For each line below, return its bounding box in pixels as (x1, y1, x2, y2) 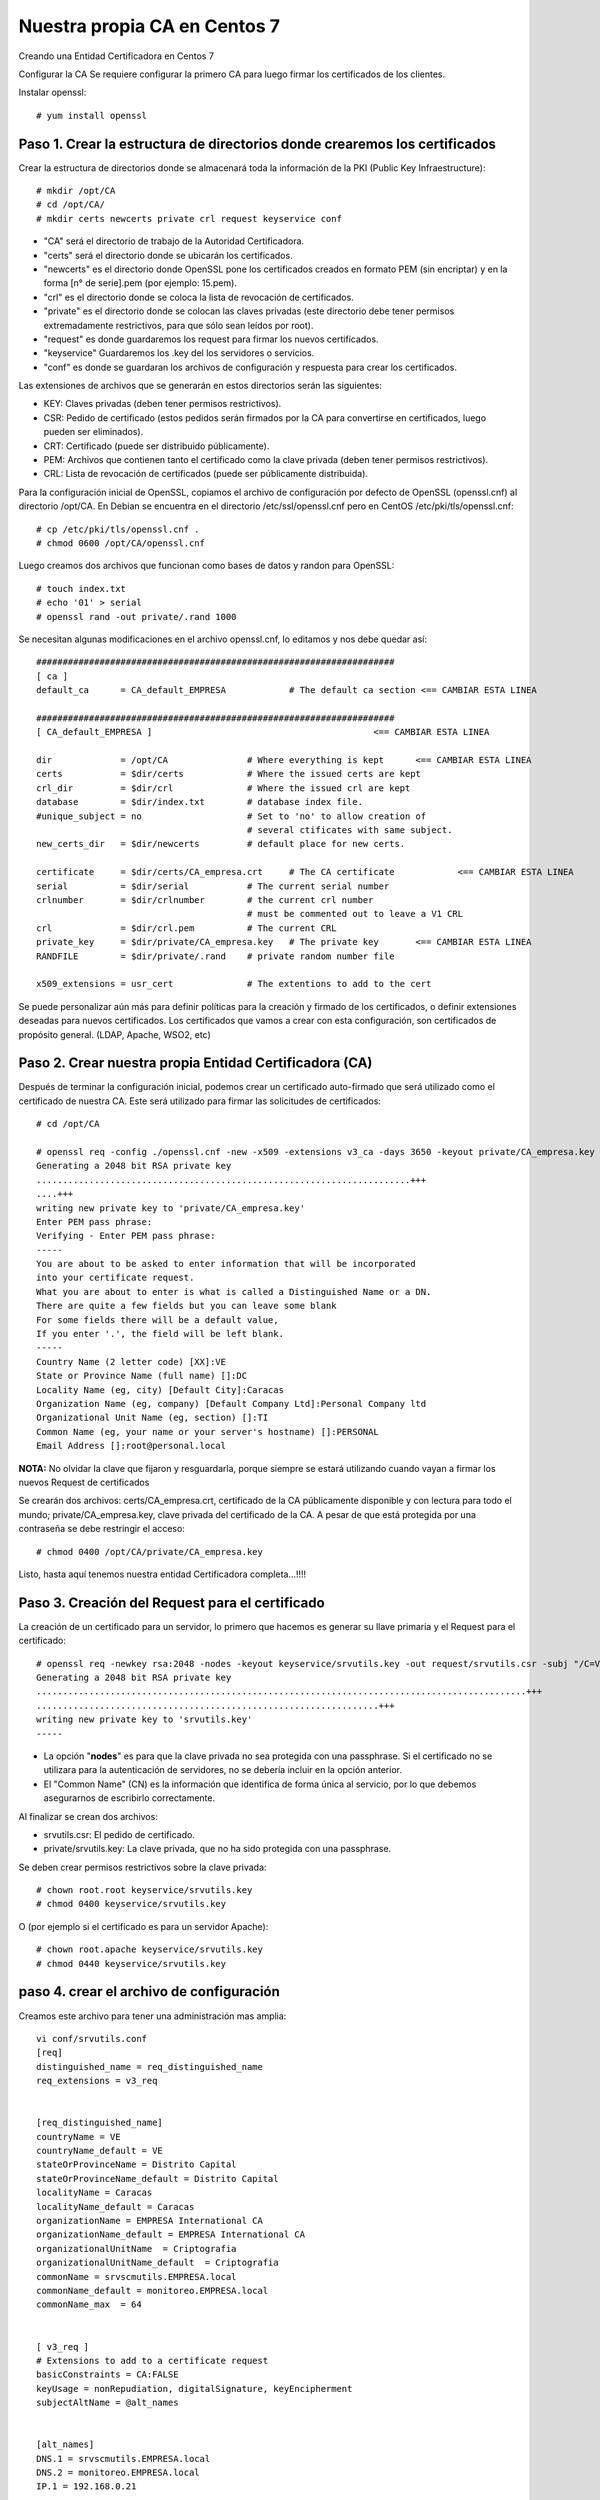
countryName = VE (36, 2131, 121, 2142)
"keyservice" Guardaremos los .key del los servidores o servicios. (43, 347, 315, 359)
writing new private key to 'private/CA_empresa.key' (36, 1202, 305, 1214)
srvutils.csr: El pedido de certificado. (43, 1828, 195, 1840)
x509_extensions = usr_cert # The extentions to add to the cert (36, 978, 432, 990)
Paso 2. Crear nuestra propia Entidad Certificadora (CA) (18, 1055, 373, 1072)
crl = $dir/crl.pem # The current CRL (36, 922, 337, 934)
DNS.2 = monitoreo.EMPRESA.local (36, 2467, 200, 2479)
